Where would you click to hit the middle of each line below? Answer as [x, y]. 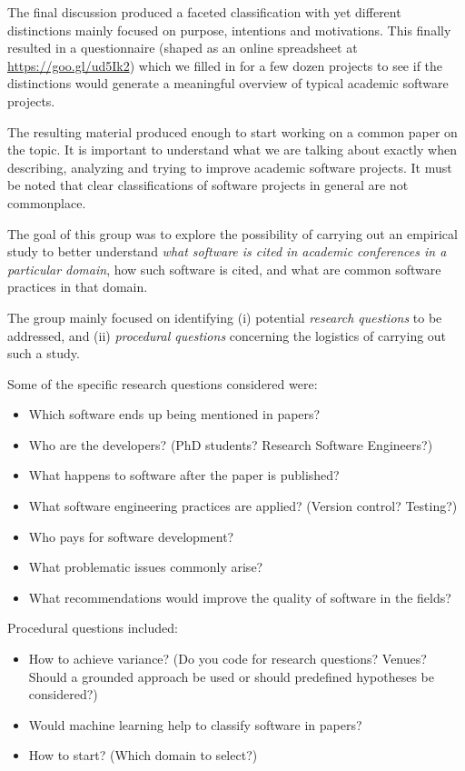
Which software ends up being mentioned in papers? [174, 414]
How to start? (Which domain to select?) [143, 755]
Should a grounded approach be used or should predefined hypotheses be [231, 676]
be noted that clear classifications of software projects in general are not [208, 185]
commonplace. [47, 202]
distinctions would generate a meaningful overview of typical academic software [228, 83]
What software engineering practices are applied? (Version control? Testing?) [243, 506]
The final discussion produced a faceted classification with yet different [204, 12]
